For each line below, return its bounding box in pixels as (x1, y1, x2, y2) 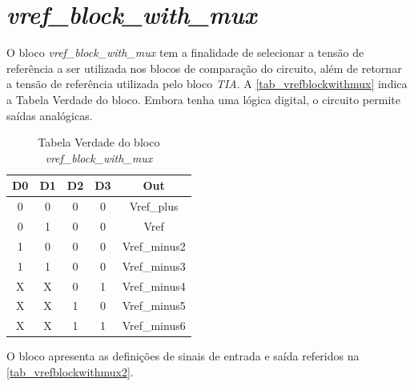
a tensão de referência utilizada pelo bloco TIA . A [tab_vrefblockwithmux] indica (6, 75, 408, 92)
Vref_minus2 (122, 237, 186, 254)
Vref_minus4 (122, 277, 186, 294)
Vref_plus (129, 198, 179, 215)
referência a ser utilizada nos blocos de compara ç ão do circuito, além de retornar (6, 59, 402, 76)
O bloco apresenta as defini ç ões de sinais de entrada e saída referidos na (6, 348, 360, 364)
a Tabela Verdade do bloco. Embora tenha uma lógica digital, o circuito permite (6, 90, 400, 107)
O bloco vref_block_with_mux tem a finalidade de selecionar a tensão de (6, 44, 364, 61)
